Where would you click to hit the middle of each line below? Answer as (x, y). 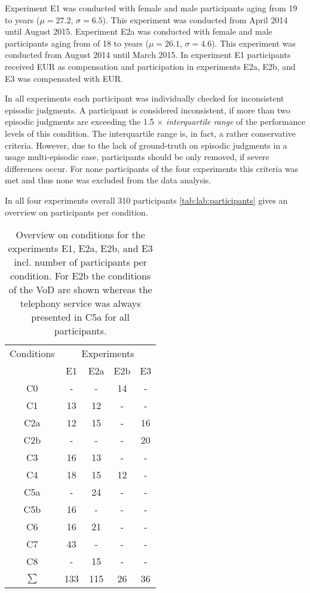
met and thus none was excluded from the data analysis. (108, 180)
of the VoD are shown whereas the (80, 290)
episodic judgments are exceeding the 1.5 (79, 122)
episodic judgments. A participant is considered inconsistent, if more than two (148, 110)
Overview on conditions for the (80, 235)
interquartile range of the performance (236, 122)
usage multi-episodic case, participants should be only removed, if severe (137, 157)
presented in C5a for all (80, 317)
